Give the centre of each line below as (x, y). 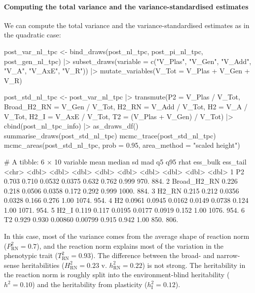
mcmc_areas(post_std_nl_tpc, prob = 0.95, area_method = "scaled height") (122, 145)
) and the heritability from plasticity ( (90, 284)
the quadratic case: (33, 35)
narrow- (228, 255)
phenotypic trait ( (31, 255)
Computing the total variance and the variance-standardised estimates (126, 6)
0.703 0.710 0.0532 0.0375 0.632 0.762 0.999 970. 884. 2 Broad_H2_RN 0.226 (121, 181)
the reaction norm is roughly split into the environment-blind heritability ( (117, 275)
